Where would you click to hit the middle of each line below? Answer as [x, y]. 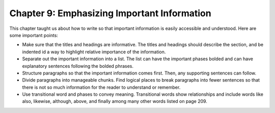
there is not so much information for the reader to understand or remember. [101, 87]
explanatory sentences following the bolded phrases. [78, 66]
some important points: [34, 35]
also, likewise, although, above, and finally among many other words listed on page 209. [115, 101]
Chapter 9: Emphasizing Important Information [110, 13]
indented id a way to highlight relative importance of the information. [94, 52]
